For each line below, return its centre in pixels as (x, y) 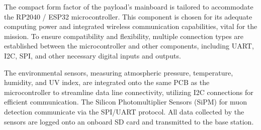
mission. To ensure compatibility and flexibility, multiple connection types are (124, 36)
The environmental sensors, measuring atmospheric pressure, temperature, (119, 72)
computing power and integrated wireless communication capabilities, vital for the (131, 26)
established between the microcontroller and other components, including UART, (129, 46)
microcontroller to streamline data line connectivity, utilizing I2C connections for (129, 92)
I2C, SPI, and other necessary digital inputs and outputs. (93, 55)
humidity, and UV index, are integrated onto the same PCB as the (107, 82)
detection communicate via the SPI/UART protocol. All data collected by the (124, 111)
